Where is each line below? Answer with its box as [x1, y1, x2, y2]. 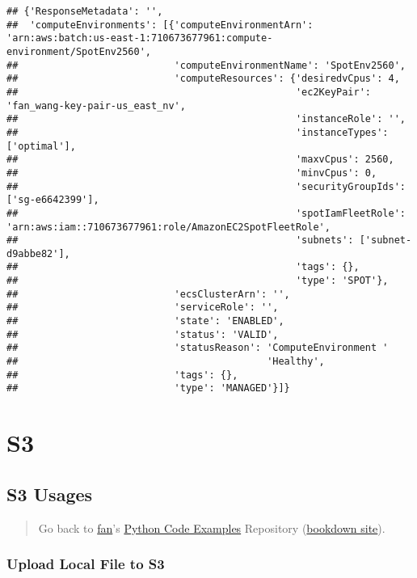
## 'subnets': [6, 234, 354, 247]
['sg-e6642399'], [6, 194, 99, 206]
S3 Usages [6, 481, 93, 506]
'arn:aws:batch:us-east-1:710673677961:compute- [6, 32, 273, 44]
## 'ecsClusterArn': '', [6, 288, 290, 300]
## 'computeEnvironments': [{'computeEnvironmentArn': [6, 19, 314, 31]
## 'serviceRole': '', [6, 302, 279, 314]
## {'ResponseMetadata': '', [6, 6, 163, 17]
